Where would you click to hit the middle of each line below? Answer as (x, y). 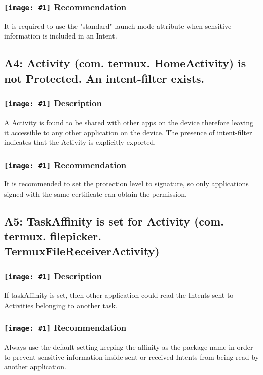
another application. (35, 367)
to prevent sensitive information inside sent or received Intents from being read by (132, 357)
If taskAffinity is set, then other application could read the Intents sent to (119, 295)
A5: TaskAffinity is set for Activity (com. (114, 221)
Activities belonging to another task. (61, 305)
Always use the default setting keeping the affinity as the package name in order (129, 346)
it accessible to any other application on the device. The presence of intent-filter (128, 132)
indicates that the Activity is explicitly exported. (80, 142)
